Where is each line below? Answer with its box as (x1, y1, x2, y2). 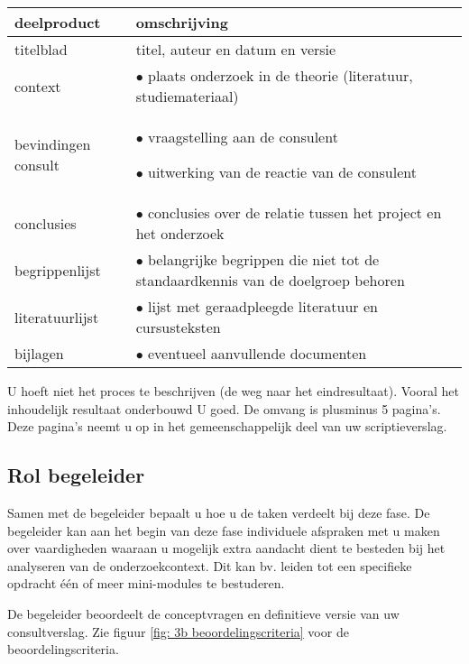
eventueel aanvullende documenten (147, 343, 367, 364)
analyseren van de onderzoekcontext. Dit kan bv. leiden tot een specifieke (7, 556, 412, 575)
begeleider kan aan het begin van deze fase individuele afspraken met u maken (7, 521, 440, 539)
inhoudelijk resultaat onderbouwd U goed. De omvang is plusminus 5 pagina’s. (7, 399, 441, 418)
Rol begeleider (7, 461, 145, 489)
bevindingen (14, 134, 91, 154)
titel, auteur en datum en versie (135, 39, 336, 60)
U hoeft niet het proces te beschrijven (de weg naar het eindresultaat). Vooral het (7, 382, 459, 400)
